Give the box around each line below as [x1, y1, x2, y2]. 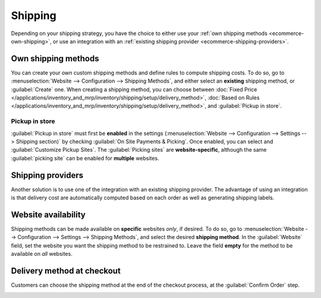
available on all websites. [11, 250, 73, 258]
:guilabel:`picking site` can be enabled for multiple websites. [11, 155, 160, 162]
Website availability [11, 209, 86, 219]
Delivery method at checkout [11, 265, 121, 276]
